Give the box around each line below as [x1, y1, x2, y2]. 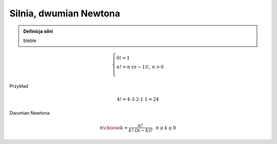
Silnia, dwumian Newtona [9, 8, 121, 19]
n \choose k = [100, 125, 128, 131]
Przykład [9, 83, 28, 89]
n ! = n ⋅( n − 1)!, [116, 64, 151, 70]
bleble [23, 37, 37, 44]
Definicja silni [23, 28, 53, 34]
